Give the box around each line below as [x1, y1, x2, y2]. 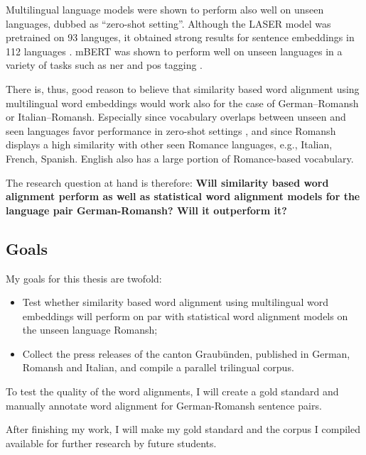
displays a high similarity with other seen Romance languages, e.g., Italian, [6, 137, 333, 152]
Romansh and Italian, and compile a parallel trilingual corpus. [22, 360, 294, 375]
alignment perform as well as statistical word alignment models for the [6, 189, 360, 204]
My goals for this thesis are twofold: [6, 270, 162, 285]
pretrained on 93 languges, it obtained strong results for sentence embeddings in [6, 30, 355, 45]
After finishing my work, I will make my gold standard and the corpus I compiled [6, 422, 360, 437]
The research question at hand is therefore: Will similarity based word [6, 175, 329, 190]
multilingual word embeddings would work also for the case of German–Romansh [6, 95, 359, 110]
